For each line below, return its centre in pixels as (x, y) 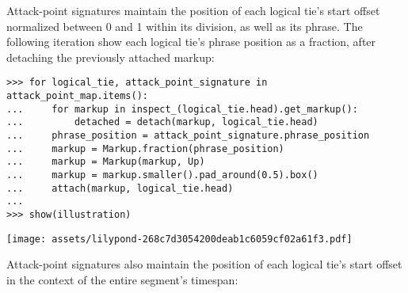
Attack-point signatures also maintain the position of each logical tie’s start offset (204, 264)
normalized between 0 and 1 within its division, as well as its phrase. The (185, 26)
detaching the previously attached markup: (111, 57)
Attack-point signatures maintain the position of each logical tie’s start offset (193, 10)
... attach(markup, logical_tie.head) (120, 188)
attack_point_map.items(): (77, 96)
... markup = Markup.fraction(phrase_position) (145, 148)
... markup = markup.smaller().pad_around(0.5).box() (162, 175)
